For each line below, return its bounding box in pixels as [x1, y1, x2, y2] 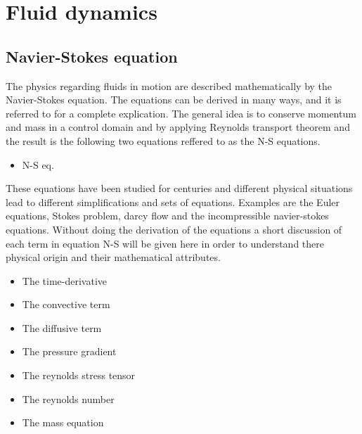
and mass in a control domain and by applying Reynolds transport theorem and [6, 120, 350, 134]
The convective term [22, 297, 110, 312]
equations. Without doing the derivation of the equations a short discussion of [6, 222, 342, 236]
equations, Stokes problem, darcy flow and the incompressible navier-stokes [6, 208, 329, 223]
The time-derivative [22, 273, 107, 288]
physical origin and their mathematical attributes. [6, 250, 221, 264]
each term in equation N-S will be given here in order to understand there [6, 236, 324, 250]
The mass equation [22, 415, 104, 430]
